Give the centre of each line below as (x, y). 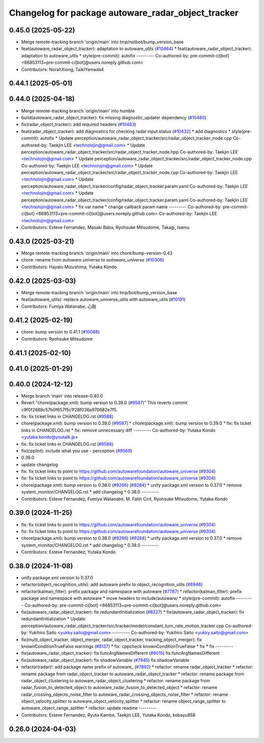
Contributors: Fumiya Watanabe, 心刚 (59, 306)
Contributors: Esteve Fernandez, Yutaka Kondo (68, 552)
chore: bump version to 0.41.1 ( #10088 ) (60, 332)
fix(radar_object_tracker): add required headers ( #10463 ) (79, 125)
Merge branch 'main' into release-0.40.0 (62, 396)
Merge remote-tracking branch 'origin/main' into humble (78, 111)
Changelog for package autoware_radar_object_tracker (124, 13)
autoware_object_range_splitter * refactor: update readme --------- (89, 708)
